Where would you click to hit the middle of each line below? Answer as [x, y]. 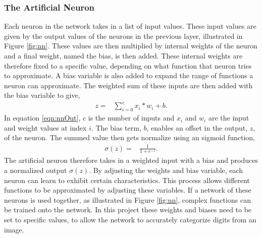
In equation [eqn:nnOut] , [42, 118]
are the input [229, 118]
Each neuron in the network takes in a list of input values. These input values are [130, 26]
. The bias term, [116, 127]
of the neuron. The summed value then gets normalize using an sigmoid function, [129, 137]
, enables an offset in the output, [197, 127]
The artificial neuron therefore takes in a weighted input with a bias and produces [131, 160]
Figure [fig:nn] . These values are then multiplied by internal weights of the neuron [131, 46]
